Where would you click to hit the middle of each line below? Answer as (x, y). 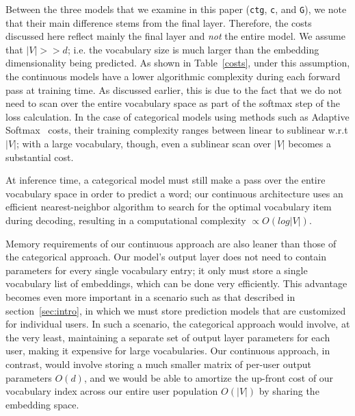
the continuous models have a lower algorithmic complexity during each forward (173, 76)
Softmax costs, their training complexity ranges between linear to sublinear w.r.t (177, 130)
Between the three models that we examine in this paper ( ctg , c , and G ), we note (176, 9)
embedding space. (42, 404)
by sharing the (289, 391)
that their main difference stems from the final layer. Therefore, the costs (159, 22)
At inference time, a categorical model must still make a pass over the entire (166, 180)
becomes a (310, 143)
